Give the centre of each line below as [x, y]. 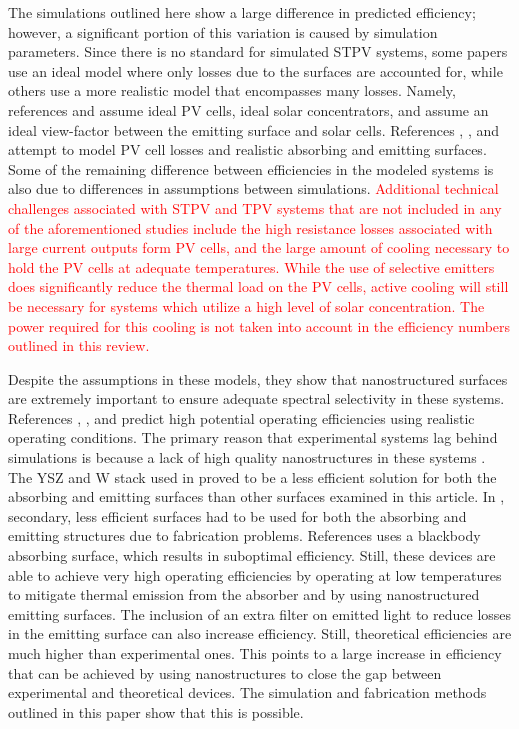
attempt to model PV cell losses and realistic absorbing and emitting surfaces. [247, 149]
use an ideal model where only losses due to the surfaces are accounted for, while [255, 70]
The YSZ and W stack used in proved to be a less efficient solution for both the [252, 476]
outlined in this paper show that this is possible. [156, 711]
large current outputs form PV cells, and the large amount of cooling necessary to [259, 247]
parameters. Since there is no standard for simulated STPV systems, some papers [258, 51]
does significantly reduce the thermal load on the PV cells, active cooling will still [258, 286]
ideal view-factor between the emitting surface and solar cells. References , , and [254, 129]
